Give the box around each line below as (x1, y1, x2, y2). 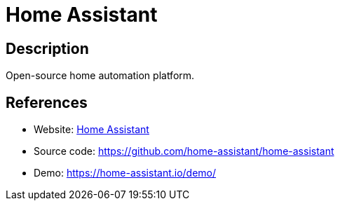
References (6, 93, 88, 111)
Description (6, 39, 89, 57)
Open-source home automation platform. (6, 69, 195, 82)
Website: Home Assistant (34, 123, 149, 136)
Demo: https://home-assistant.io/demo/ (34, 167, 217, 179)
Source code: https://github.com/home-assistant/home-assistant (34, 145, 334, 158)
